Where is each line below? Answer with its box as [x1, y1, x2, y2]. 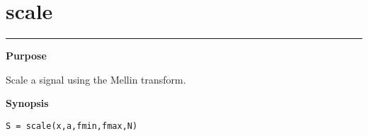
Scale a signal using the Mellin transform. [6, 72, 186, 86]
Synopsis [6, 96, 49, 110]
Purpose [6, 48, 47, 63]
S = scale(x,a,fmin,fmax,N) [6, 120, 138, 131]
